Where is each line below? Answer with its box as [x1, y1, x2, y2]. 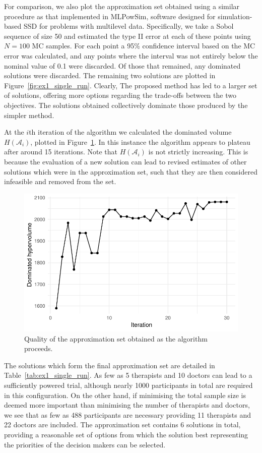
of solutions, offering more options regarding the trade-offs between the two [4, 90, 236, 100]
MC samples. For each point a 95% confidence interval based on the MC [32, 40, 255, 51]
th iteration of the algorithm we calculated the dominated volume [29, 127, 232, 137]
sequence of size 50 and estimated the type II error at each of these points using [4, 30, 251, 41]
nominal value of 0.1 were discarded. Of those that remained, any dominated [4, 60, 241, 71]
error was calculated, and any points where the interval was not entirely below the [4, 50, 258, 61]
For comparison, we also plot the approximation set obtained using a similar [4, 1, 240, 11]
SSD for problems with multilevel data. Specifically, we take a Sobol [23, 21, 234, 31]
